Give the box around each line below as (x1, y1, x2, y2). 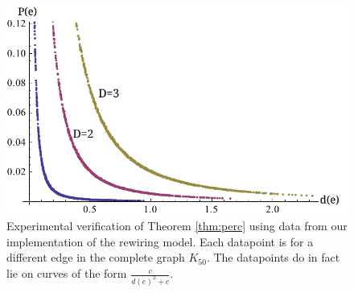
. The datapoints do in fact (206, 249, 340, 266)
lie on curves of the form (6, 265, 127, 282)
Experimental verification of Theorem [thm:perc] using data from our (6, 217, 348, 234)
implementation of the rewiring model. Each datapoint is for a (6, 233, 314, 250)
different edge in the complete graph (6, 249, 185, 266)
